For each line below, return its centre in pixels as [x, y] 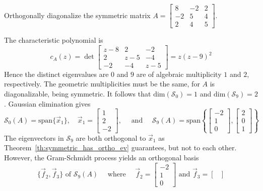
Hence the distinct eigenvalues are [56, 74]
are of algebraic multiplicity [179, 74]
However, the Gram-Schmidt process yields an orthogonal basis [102, 157]
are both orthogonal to [111, 137]
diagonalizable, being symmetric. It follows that [78, 93]
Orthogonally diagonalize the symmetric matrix [77, 15]
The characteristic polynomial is [54, 40]
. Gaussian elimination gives [47, 103]
